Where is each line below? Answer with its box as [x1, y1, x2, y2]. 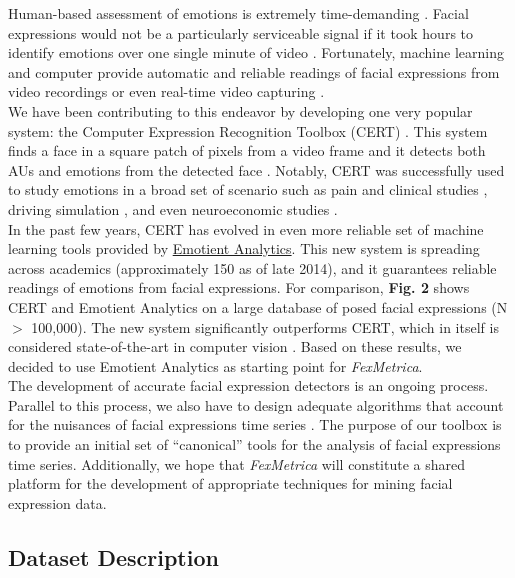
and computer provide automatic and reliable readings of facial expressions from [8, 61, 500, 82]
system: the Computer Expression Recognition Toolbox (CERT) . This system [8, 120, 488, 141]
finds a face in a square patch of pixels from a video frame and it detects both [8, 140, 486, 161]
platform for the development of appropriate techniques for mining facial [8, 473, 453, 494]
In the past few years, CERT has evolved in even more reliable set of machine [8, 218, 484, 239]
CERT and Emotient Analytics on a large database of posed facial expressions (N [8, 296, 508, 317]
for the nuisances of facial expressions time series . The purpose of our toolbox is [8, 414, 502, 435]
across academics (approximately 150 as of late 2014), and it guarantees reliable [8, 257, 497, 278]
